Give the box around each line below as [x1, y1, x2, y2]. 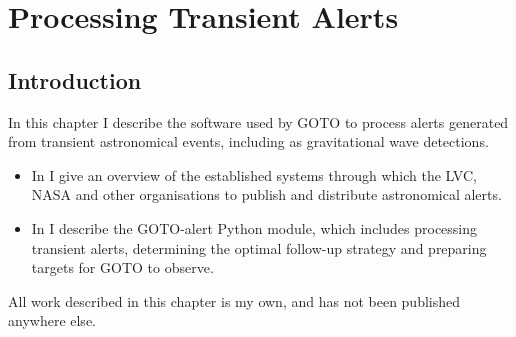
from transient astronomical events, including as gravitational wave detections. [8, 131, 489, 152]
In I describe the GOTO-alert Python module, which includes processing [31, 217, 478, 238]
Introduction [8, 64, 142, 95]
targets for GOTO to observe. [31, 257, 214, 278]
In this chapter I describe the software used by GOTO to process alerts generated [8, 111, 509, 132]
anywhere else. [8, 310, 96, 331]
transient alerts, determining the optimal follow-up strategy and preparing [31, 237, 487, 258]
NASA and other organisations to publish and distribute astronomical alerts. [31, 184, 502, 205]
